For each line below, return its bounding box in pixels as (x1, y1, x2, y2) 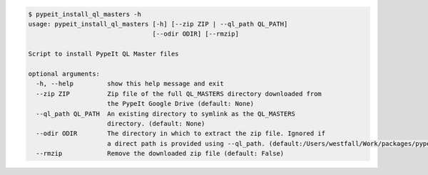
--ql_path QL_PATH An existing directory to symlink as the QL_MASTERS (36, 110, 296, 117)
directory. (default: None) (107, 120, 205, 127)
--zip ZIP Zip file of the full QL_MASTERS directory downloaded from (36, 90, 322, 97)
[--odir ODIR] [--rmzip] (152, 30, 239, 38)
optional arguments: (28, 70, 100, 78)
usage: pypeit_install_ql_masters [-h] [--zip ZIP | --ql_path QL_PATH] (28, 20, 288, 28)
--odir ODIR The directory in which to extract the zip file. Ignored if (36, 129, 326, 138)
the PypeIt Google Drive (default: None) (107, 100, 255, 108)
